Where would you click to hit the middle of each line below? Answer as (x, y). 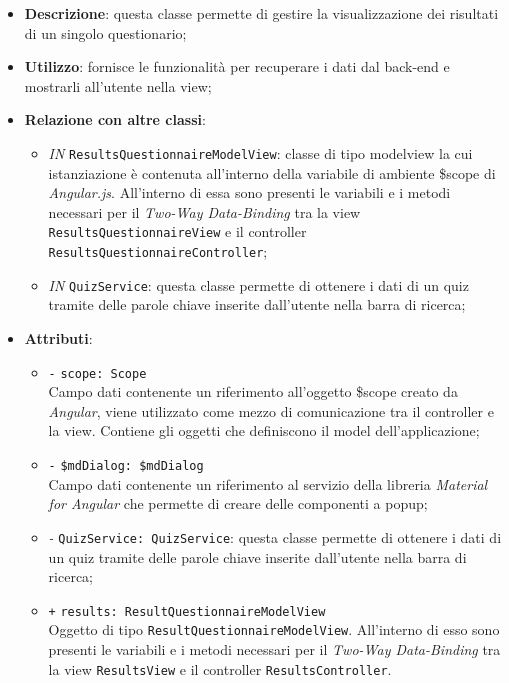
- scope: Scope (97, 373)
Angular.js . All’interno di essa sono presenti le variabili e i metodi (249, 192)
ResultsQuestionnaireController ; (158, 251)
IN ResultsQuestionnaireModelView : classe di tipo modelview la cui (260, 152)
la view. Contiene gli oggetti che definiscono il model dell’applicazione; (264, 430)
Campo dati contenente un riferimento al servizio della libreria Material (268, 483)
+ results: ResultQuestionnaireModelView (187, 611)
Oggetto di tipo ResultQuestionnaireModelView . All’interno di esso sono (274, 629)
